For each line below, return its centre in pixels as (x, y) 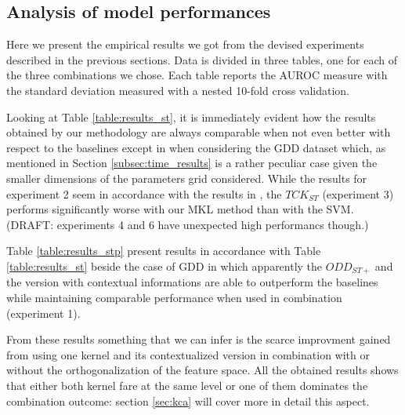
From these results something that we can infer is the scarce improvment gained (199, 339)
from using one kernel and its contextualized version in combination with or (188, 354)
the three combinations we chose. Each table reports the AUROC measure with (197, 75)
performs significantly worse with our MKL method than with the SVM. (180, 209)
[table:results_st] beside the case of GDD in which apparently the (165, 266)
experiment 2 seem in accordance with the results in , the (144, 193)
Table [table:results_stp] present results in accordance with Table (164, 251)
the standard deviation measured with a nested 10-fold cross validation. (178, 90)
